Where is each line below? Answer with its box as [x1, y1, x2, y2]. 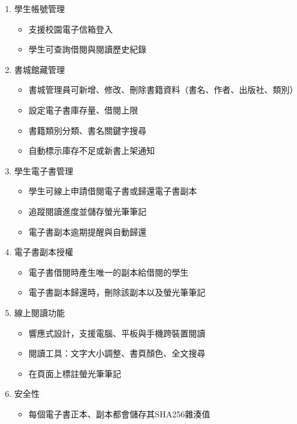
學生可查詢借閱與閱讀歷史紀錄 [28, 43, 147, 55]
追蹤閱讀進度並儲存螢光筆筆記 [28, 204, 147, 217]
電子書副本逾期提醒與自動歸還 [28, 225, 147, 238]
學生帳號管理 [14, 2, 65, 14]
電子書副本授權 [14, 245, 73, 258]
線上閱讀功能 [14, 306, 65, 318]
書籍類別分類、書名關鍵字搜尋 [28, 124, 147, 136]
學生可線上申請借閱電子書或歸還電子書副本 [28, 185, 197, 197]
